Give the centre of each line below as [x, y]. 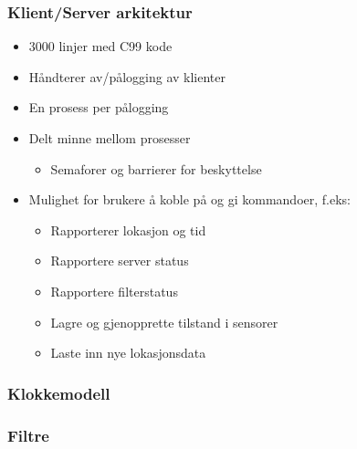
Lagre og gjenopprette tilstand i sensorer [164, 322]
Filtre [28, 435]
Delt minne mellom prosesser [110, 138]
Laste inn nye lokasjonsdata [128, 353]
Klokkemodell [59, 393]
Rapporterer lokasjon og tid [128, 230]
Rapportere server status [120, 261]
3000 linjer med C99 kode [100, 46]
